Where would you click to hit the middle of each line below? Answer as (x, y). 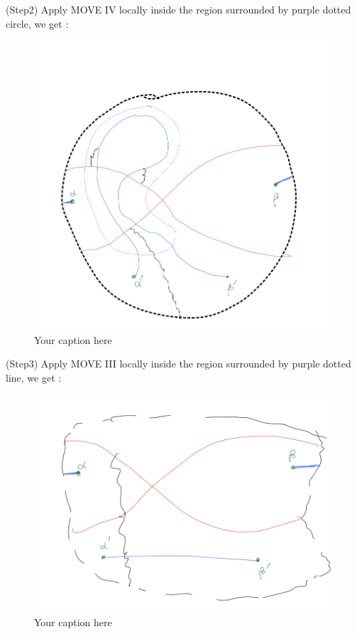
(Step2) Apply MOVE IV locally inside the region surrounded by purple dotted (178, 9)
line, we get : (34, 377)
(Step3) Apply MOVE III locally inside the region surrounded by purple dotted (178, 364)
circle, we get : (37, 23)
